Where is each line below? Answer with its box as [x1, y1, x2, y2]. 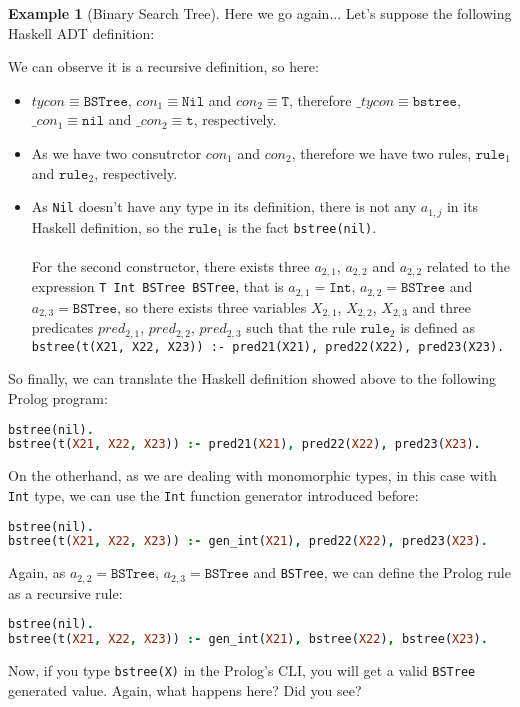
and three [412, 296, 471, 317]
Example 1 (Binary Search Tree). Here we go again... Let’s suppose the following [8, 3, 512, 23]
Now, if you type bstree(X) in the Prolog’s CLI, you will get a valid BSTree [8, 660, 476, 681]
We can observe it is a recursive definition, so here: [8, 56, 319, 77]
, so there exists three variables [116, 296, 307, 317]
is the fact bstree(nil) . [227, 216, 377, 237]
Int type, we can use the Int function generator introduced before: [8, 484, 419, 505]
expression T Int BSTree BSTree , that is [31, 276, 284, 297]
